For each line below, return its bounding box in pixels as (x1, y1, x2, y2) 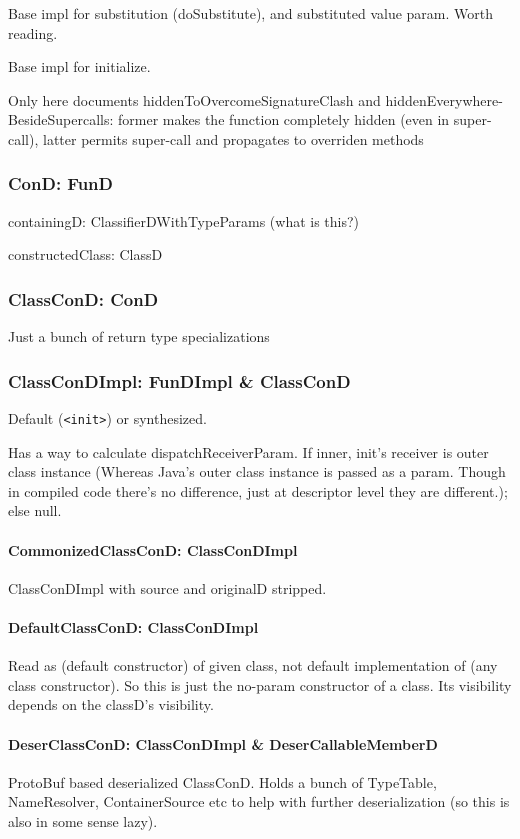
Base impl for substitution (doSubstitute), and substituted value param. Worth (8, 3, 494, 23)
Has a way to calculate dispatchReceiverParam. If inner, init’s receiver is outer (8, 441, 489, 462)
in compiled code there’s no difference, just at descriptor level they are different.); (8, 480, 508, 501)
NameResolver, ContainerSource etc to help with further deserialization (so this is (8, 791, 510, 812)
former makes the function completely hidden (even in (118, 109, 450, 130)
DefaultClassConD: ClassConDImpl (8, 617, 259, 638)
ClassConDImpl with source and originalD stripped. (8, 577, 327, 598)
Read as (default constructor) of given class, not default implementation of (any (8, 655, 498, 676)
